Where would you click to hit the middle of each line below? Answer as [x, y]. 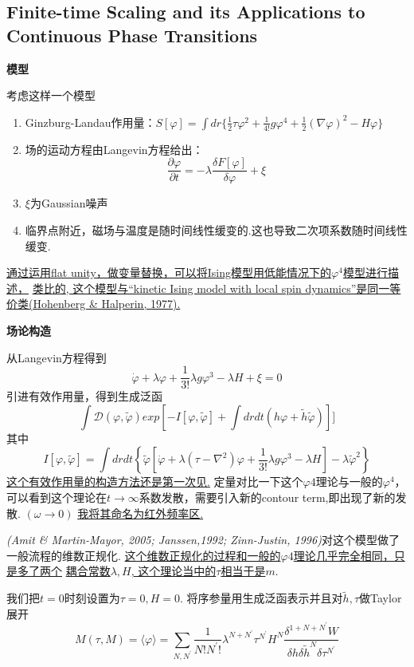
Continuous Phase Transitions [132, 35]
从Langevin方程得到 [57, 357]
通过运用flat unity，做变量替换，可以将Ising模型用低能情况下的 [169, 272]
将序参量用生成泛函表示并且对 [265, 598]
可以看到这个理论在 [57, 497]
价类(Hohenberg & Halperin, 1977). [94, 304]
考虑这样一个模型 [51, 95]
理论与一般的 [349, 482]
